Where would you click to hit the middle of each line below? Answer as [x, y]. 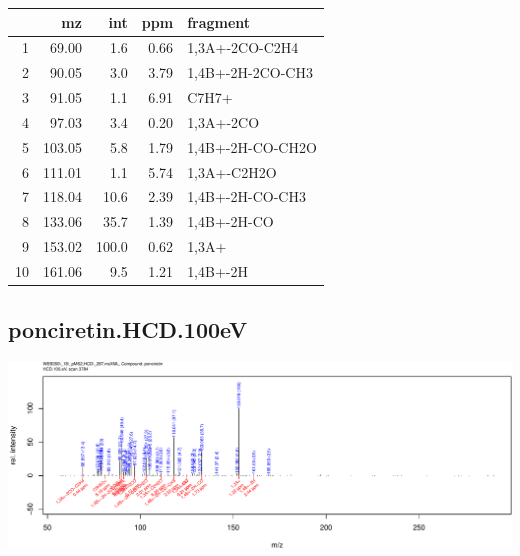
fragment [219, 21]
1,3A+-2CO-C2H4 [243, 47]
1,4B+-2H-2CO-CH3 [250, 72]
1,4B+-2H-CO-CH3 [246, 196]
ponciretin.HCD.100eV [128, 329]
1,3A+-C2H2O [232, 171]
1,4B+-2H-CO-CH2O [252, 146]
